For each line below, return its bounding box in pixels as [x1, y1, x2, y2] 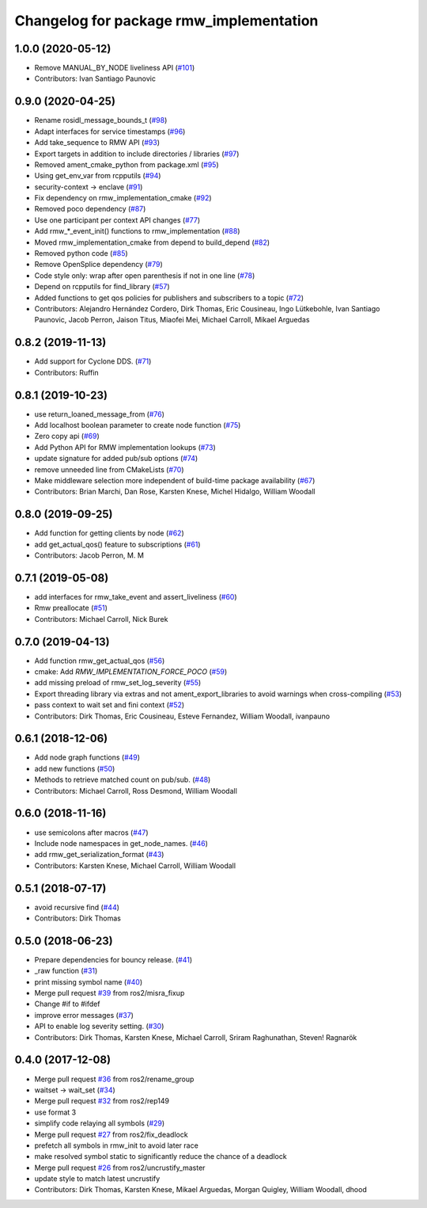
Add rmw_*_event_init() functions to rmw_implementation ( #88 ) [34, 227, 240, 236]
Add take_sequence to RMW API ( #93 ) [34, 138, 160, 147]
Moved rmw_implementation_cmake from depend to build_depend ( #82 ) [34, 238, 270, 247]
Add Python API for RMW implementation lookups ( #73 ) [34, 442, 217, 452]
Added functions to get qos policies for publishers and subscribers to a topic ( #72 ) [34, 293, 304, 303]
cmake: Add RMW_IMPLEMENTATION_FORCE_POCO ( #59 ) [34, 667, 228, 676]
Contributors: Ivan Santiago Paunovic [34, 74, 156, 83]
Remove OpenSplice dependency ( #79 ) [34, 260, 164, 269]
